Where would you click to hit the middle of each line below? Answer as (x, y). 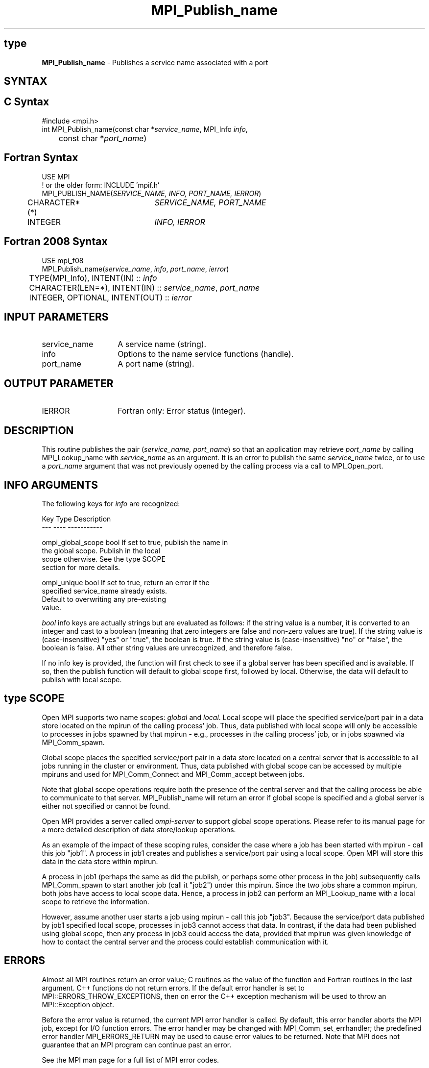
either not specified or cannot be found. (106, 806)
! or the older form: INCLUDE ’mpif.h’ (101, 185)
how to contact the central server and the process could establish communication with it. (185, 942)
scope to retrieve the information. (95, 901)
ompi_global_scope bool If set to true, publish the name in (135, 542)
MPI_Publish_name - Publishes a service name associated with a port (155, 62)
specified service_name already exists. (104, 591)
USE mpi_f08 (63, 260)
